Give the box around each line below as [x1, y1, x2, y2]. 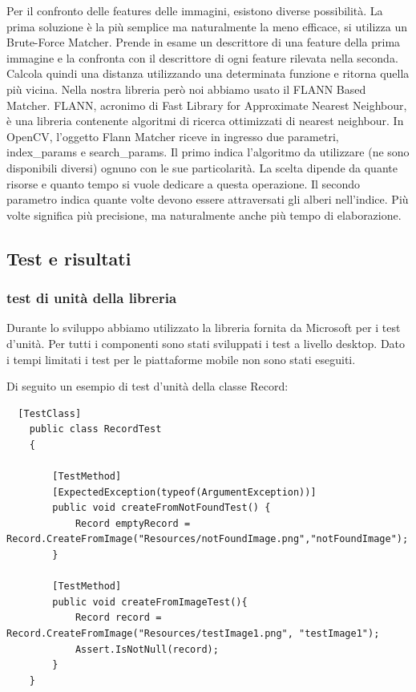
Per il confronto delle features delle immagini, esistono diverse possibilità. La [6, 2, 383, 18]
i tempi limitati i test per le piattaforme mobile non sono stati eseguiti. [6, 350, 356, 367]
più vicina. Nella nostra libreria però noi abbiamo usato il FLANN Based [6, 80, 366, 97]
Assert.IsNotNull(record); [75, 643, 219, 655]
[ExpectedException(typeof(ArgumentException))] [52, 486, 317, 498]
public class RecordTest [29, 423, 162, 435]
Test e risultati [6, 245, 131, 270]
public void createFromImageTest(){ [52, 596, 248, 608]
